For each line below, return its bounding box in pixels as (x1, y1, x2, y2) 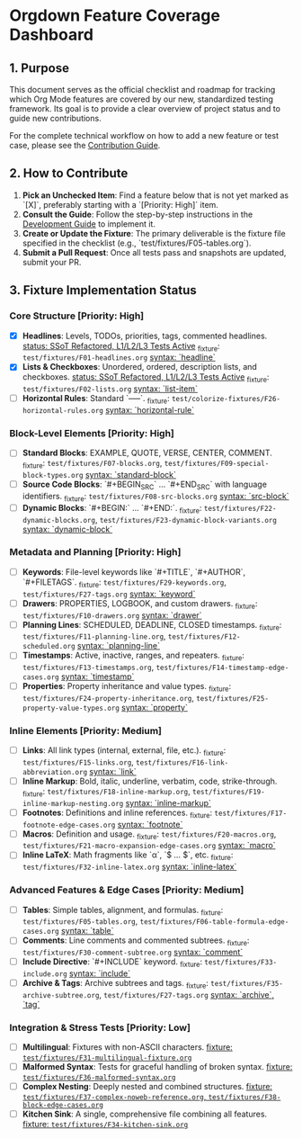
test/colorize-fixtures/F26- (171, 395, 281, 404)
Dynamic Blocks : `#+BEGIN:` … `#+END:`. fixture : (22, 502, 202, 515)
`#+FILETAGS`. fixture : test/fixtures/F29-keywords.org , (22, 577, 226, 589)
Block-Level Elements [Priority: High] (9, 426, 175, 439)
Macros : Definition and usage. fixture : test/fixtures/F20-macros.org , (22, 829, 277, 841)
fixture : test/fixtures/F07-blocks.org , (22, 458, 163, 470)
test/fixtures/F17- (214, 809, 288, 818)
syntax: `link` (89, 766, 137, 776)
